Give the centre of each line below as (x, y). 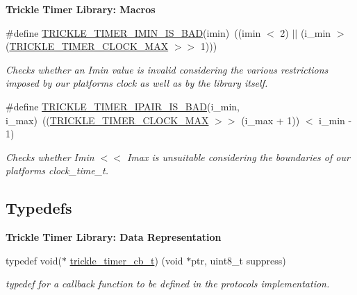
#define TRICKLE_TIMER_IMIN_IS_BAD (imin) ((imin (133, 32)
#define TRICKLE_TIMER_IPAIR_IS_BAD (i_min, (123, 106)
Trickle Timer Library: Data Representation (114, 237)
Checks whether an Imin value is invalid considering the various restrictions (167, 69)
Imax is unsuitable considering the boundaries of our (238, 157)
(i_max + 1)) (271, 120)
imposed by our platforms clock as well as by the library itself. (137, 83)
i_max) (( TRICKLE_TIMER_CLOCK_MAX (107, 120)
